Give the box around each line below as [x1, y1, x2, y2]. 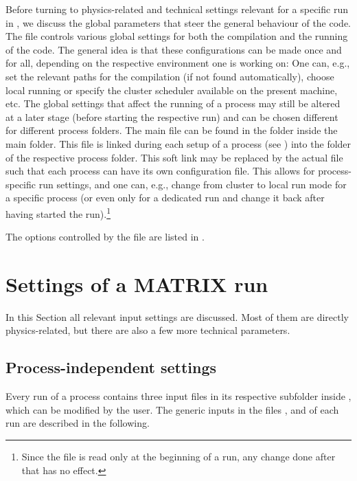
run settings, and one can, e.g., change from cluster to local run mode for [38, 177, 347, 191]
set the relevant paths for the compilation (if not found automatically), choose [5, 69, 334, 83]
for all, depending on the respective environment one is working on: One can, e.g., [5, 56, 350, 70]
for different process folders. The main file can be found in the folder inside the [5, 123, 338, 137]
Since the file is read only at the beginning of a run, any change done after [21, 449, 336, 464]
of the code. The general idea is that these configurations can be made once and [5, 42, 342, 56]
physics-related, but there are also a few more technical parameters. [5, 323, 290, 337]
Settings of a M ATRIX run [5, 269, 268, 298]
